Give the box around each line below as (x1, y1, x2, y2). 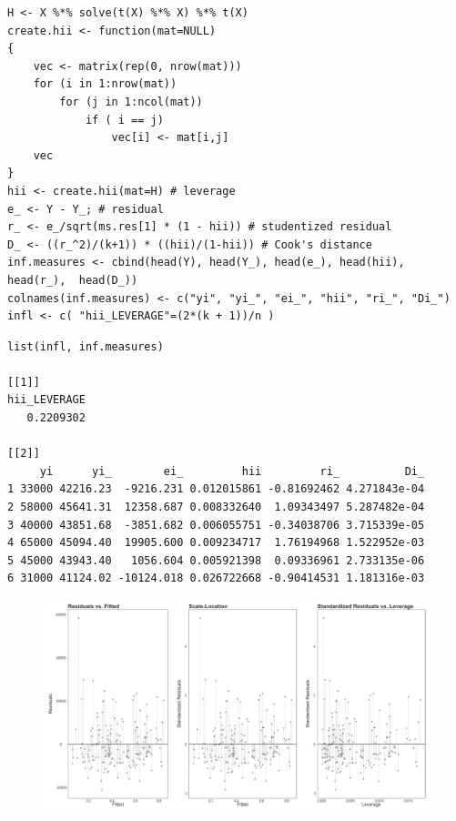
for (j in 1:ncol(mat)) (59, 95, 203, 108)
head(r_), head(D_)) (7, 273, 138, 287)
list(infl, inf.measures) (7, 340, 164, 353)
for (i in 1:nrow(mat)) (33, 77, 177, 91)
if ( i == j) (85, 113, 164, 127)
